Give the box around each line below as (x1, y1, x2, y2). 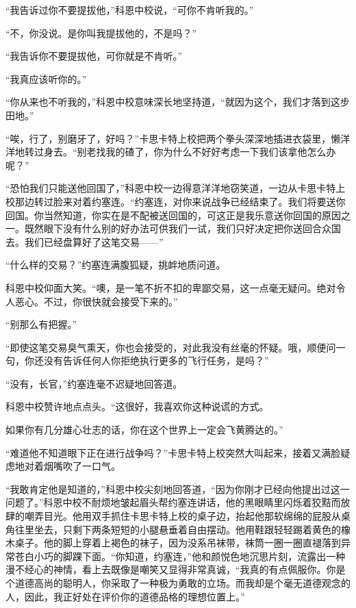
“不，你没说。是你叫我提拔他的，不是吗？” (5, 25, 197, 40)
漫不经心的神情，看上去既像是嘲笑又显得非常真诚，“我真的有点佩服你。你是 (5, 562, 346, 577)
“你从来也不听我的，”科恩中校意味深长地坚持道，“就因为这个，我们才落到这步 (5, 94, 350, 109)
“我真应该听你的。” (5, 71, 87, 86)
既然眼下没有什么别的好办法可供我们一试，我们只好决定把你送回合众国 (24, 221, 341, 236)
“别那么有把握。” (5, 317, 77, 331)
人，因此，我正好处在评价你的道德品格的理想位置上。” (5, 589, 245, 603)
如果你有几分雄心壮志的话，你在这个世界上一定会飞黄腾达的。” (5, 422, 283, 437)
